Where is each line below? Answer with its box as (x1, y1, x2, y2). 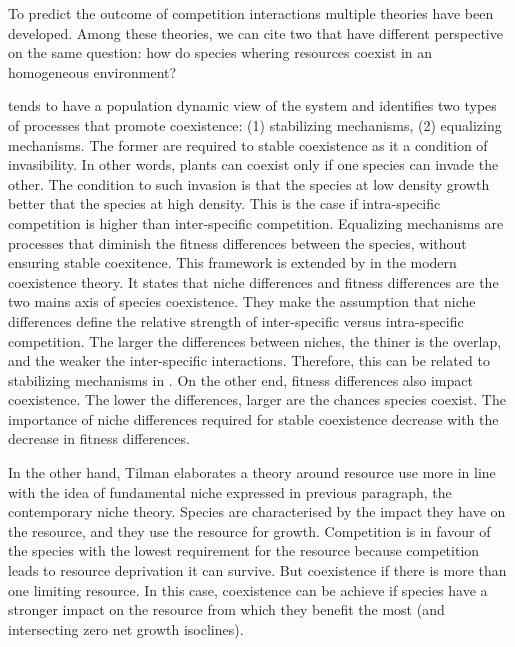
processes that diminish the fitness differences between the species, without (8, 232, 467, 253)
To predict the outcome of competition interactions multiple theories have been (8, 3, 494, 23)
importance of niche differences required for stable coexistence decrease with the (8, 408, 499, 429)
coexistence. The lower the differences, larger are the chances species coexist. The (8, 389, 506, 410)
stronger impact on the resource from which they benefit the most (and (8, 599, 445, 620)
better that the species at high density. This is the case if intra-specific (8, 193, 441, 214)
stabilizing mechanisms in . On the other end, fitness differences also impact (8, 369, 473, 390)
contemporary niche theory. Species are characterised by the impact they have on (8, 501, 506, 522)
